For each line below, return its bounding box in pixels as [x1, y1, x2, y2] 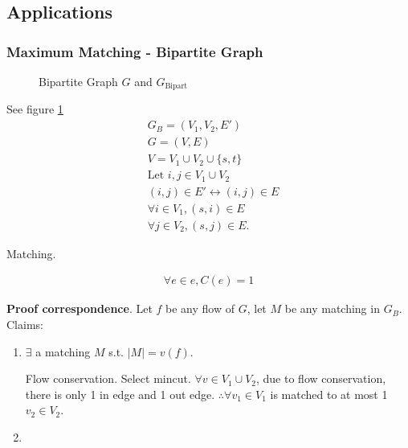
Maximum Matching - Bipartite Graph [6, 41, 263, 61]
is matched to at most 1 [270, 385, 388, 402]
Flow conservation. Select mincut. [25, 370, 191, 387]
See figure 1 [6, 101, 63, 117]
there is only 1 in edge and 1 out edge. [25, 385, 215, 402]
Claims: [6, 315, 43, 332]
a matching [35, 343, 91, 360]
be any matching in [284, 300, 380, 317]
